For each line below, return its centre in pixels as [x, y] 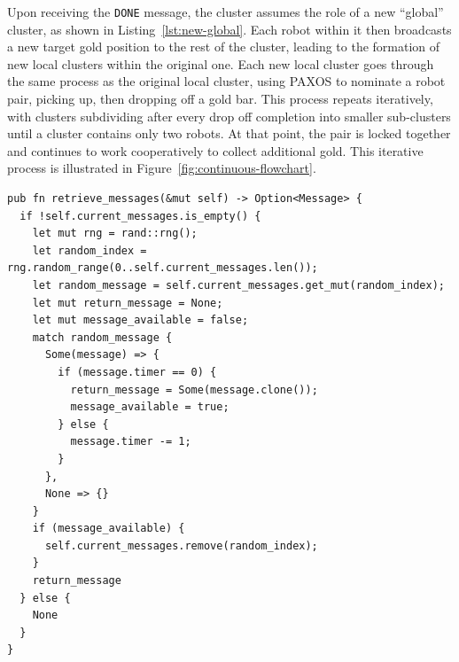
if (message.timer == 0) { [137, 372]
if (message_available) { [109, 529]
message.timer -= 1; [131, 442]
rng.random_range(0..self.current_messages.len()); [163, 268]
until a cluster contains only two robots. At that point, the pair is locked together [229, 133]
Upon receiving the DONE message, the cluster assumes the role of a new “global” [226, 12]
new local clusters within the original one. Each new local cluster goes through [221, 63]
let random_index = [89, 250]
